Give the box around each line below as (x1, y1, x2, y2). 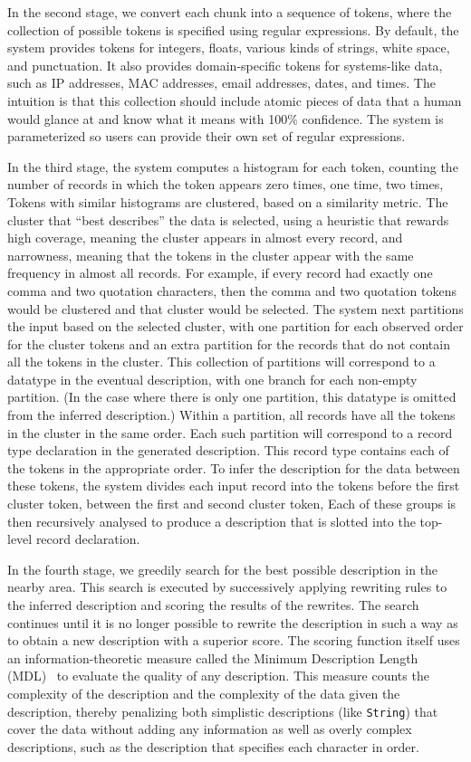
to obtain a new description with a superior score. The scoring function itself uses (7, 631, 460, 650)
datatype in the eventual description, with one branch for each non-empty (7, 369, 418, 388)
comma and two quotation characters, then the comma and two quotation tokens (7, 281, 457, 300)
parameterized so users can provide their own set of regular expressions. (7, 127, 406, 146)
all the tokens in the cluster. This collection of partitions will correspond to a (7, 352, 436, 371)
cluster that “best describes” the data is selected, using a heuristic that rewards (7, 210, 449, 229)
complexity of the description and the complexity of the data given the (7, 683, 400, 702)
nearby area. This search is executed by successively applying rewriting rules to (7, 577, 447, 596)
